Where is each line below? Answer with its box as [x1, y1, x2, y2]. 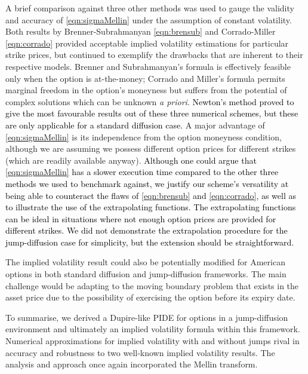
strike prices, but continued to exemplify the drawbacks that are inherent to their [5, 48, 303, 61]
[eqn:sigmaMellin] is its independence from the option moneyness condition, [5, 130, 282, 143]
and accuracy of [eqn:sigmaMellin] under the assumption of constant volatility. [5, 13, 292, 26]
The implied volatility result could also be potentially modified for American [5, 256, 285, 268]
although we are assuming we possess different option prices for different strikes [5, 142, 296, 155]
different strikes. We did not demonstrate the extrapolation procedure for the [5, 224, 288, 237]
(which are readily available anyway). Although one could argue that [5, 154, 257, 166]
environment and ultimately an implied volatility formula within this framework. [5, 323, 300, 335]
